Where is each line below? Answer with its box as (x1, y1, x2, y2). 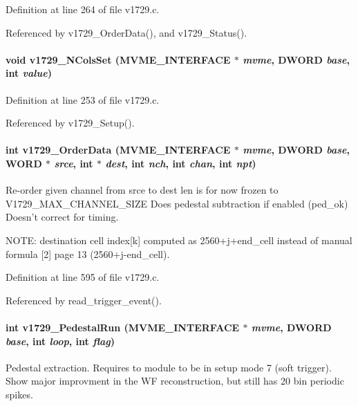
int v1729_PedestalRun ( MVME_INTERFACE (6, 320, 240, 334)
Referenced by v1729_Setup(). (6, 116, 135, 130)
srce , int (54, 156, 93, 170)
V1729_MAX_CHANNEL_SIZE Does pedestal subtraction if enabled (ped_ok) (6, 196, 348, 210)
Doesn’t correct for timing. (6, 210, 119, 224)
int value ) (6, 66, 52, 80)
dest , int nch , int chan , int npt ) (105, 156, 256, 170)
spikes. (6, 387, 33, 401)
